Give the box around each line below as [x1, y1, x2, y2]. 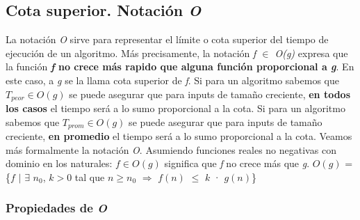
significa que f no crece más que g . [164, 156, 310, 171]
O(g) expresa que [275, 45, 348, 60]
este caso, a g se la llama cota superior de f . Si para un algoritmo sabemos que [6, 72, 339, 87]
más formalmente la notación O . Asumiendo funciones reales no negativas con [6, 142, 336, 157]
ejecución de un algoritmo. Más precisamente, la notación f [6, 45, 256, 60]
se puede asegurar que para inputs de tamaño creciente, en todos [69, 86, 350, 101]
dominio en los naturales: [6, 156, 113, 171]
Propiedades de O [6, 199, 108, 217]
